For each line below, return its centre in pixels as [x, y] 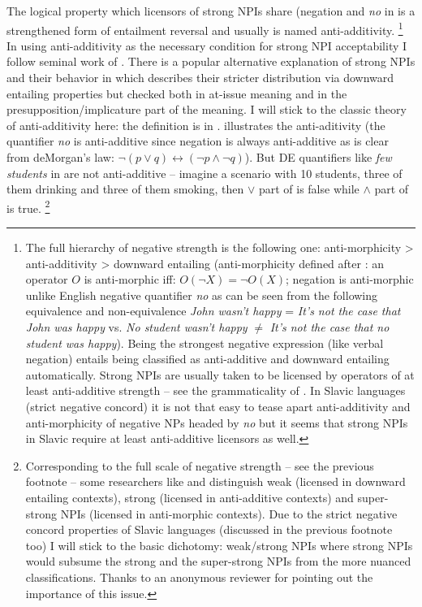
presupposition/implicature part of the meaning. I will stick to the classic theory [207, 109]
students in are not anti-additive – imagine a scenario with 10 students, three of [205, 173]
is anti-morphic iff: [130, 279]
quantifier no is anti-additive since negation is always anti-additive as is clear [198, 141]
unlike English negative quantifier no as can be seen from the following [202, 295]
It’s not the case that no [329, 327]
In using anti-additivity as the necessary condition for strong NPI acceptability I [207, 45]
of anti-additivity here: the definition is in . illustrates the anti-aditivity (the [196, 125]
